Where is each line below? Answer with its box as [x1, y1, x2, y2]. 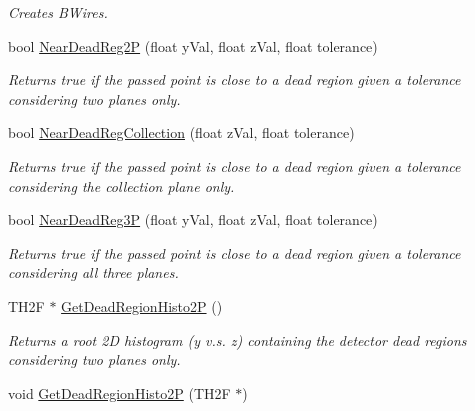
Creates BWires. [8, 2, 108, 22]
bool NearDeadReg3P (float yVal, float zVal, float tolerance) [8, 209, 378, 230]
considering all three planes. [8, 262, 179, 283]
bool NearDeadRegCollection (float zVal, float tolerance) [8, 122, 355, 143]
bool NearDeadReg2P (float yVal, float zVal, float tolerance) [8, 35, 378, 56]
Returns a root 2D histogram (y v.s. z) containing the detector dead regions [8, 329, 467, 350]
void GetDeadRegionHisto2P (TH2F [8, 382, 231, 403]
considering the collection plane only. [8, 175, 235, 196]
